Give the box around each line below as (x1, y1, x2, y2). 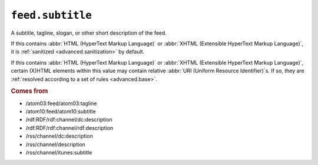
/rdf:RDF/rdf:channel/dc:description (25, 116, 113, 123)
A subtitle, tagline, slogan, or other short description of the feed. (11, 29, 167, 36)
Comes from (11, 87, 48, 95)
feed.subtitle (11, 9, 92, 22)
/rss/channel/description (25, 141, 85, 148)
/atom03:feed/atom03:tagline (25, 100, 97, 107)
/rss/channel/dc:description (25, 133, 94, 140)
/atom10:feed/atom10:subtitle (25, 107, 97, 115)
